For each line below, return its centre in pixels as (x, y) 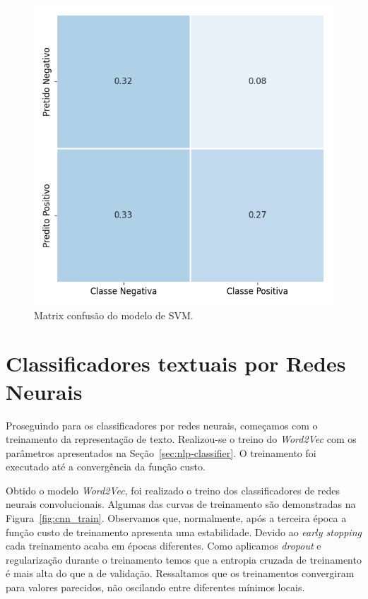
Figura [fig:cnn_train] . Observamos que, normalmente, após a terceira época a (176, 518)
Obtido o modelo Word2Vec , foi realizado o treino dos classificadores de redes (173, 490)
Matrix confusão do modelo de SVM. (114, 315)
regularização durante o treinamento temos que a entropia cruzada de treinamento (184, 559)
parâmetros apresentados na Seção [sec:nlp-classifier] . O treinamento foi (161, 452)
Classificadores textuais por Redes (176, 363)
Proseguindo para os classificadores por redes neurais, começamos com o (162, 425)
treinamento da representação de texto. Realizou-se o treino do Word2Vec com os (181, 439)
